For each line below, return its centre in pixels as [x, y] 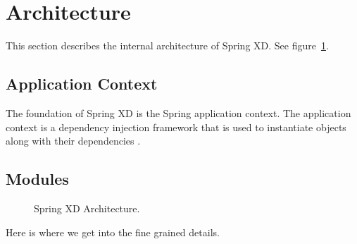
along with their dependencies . [73, 141]
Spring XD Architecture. [87, 208]
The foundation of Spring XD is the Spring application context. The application [178, 112]
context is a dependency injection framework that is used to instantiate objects [176, 127]
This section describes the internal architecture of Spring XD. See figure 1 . [167, 45]
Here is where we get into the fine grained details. [113, 232]
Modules [37, 179]
